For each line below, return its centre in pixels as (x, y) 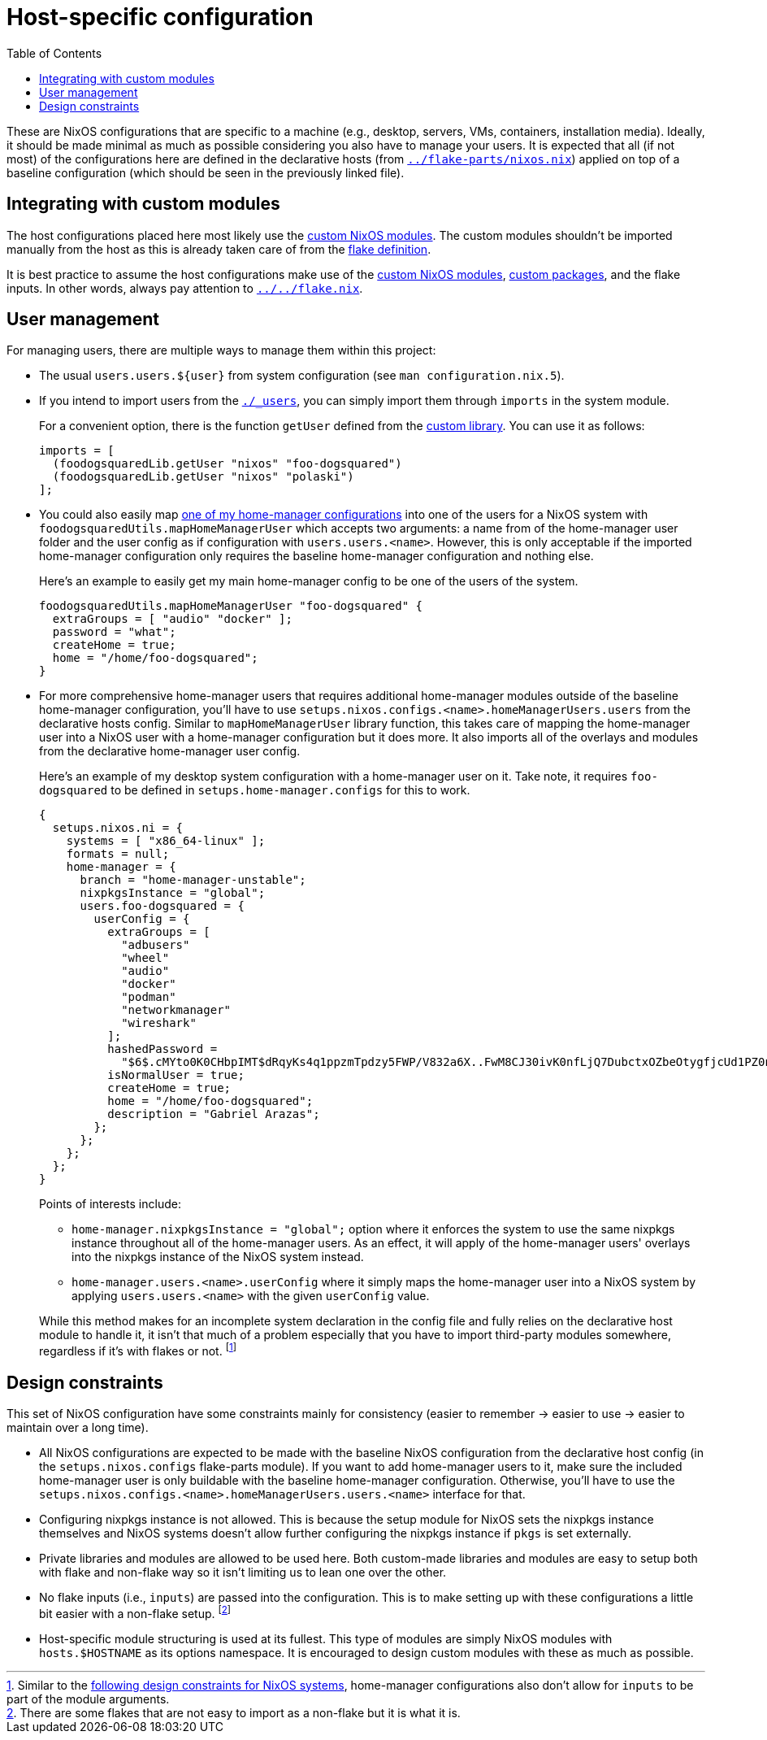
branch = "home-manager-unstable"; (193, 880)
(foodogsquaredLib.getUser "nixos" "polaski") (203, 477)
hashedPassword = (162, 1049)
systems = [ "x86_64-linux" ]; (166, 841)
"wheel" (145, 958)
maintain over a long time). (78, 1427)
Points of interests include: (110, 1204)
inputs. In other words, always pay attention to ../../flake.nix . (185, 288)
